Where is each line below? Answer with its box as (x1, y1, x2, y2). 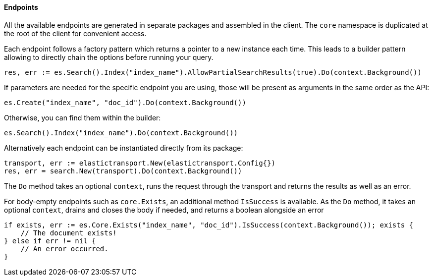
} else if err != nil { (4, 236, 96, 245)
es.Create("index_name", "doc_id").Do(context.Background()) (4, 98, 246, 107)
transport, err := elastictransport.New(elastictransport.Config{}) (4, 159, 275, 167)
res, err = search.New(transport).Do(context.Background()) (4, 167, 242, 175)
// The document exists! (20, 228, 117, 237)
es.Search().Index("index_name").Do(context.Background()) (4, 128, 238, 137)
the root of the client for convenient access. (4, 29, 147, 38)
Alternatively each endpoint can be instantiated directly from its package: (4, 143, 243, 152)
